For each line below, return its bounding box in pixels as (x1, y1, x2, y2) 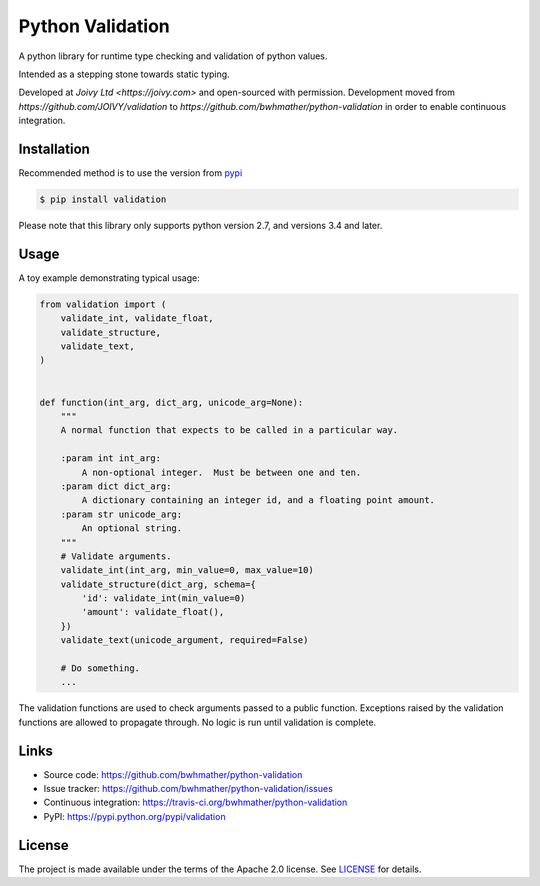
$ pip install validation (39, 194, 167, 205)
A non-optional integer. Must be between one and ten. (81, 466, 362, 478)
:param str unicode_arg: (60, 508, 183, 520)
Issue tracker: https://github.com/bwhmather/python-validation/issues (43, 783, 334, 795)
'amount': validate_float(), (81, 606, 225, 618)
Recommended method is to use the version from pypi (18, 167, 243, 179)
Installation (18, 140, 90, 157)
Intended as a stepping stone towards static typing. (18, 68, 230, 80)
